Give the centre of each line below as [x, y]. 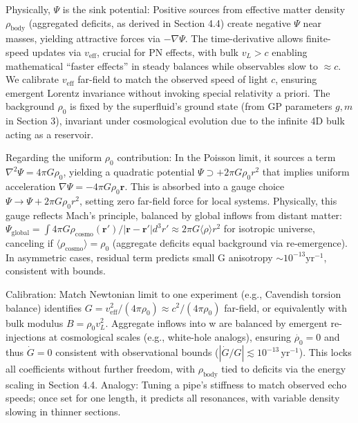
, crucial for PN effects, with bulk [168, 51]
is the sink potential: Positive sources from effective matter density [204, 9]
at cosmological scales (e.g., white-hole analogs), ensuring [170, 337]
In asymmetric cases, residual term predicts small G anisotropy [139, 257]
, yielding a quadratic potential [129, 172]
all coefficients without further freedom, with [100, 369]
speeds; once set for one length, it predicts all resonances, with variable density [173, 398]
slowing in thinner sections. [63, 412]
